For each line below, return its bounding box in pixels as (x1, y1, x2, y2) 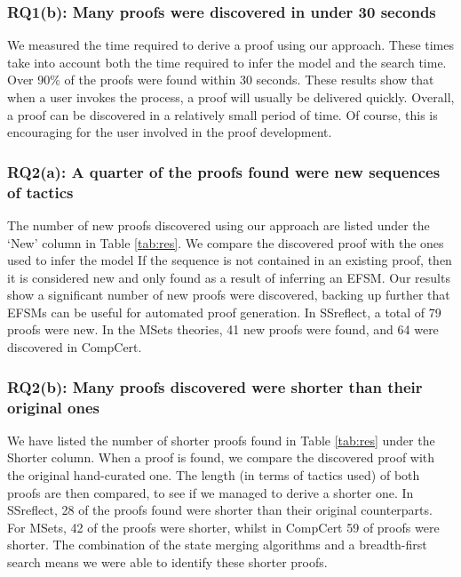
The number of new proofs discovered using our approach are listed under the (7, 215, 430, 234)
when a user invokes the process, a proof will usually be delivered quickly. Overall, (7, 88, 455, 106)
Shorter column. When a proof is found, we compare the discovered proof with (7, 448, 435, 467)
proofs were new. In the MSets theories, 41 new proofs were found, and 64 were (7, 320, 439, 339)
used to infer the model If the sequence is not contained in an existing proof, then (7, 251, 452, 269)
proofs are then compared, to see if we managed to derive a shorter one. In (7, 483, 414, 501)
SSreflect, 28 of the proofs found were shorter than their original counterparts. (7, 501, 433, 519)
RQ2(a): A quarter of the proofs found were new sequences (7, 160, 441, 182)
